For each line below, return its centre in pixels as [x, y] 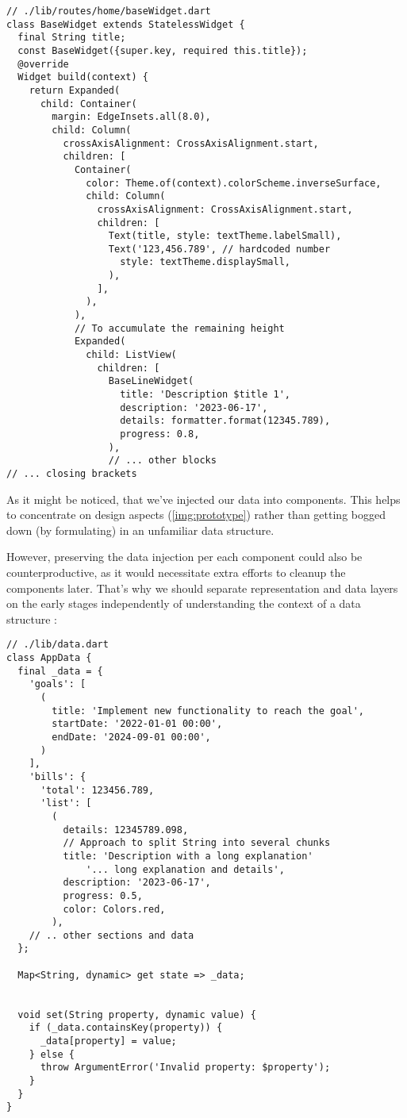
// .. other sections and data [111, 935]
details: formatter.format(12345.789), [225, 421]
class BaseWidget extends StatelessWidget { [126, 24]
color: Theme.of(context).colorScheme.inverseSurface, [234, 183]
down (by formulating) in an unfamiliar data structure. [140, 530]
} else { [52, 1054]
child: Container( [88, 104]
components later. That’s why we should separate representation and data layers [202, 588]
